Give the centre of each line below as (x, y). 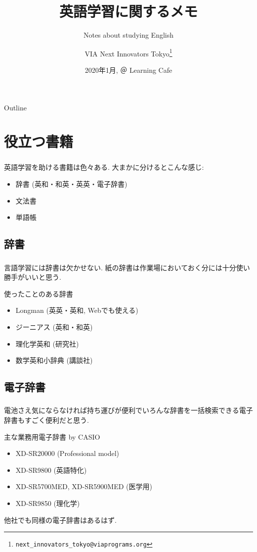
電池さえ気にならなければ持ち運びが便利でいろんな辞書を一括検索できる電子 (128, 410)
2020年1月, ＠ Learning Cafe (128, 70)
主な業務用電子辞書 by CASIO (52, 436)
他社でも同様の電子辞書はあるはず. (60, 520)
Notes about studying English (128, 35)
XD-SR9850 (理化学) (48, 503)
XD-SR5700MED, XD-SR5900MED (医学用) (84, 486)
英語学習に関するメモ (128, 11)
